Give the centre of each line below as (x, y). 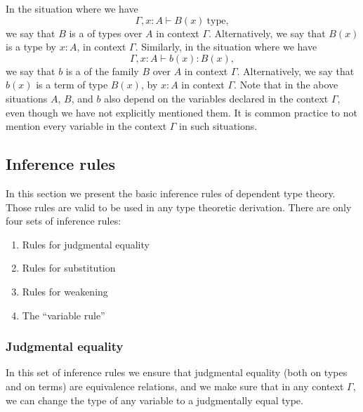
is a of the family (102, 71)
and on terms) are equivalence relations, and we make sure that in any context (175, 386)
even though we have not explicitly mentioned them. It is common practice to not (181, 112)
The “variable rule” (64, 315)
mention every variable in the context (86, 126)
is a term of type (72, 85)
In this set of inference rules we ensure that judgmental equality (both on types (177, 372)
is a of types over (106, 33)
